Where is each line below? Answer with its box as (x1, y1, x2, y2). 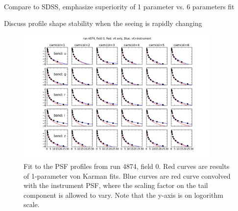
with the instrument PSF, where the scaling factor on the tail (24, 180, 208, 190)
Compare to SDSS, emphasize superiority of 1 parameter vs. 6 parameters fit (4, 1, 235, 11)
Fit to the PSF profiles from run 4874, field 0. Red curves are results (24, 161, 230, 171)
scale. (24, 199, 40, 210)
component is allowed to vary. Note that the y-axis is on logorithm (24, 189, 223, 200)
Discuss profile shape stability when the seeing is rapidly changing (4, 18, 202, 28)
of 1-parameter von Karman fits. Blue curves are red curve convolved (24, 170, 231, 181)
